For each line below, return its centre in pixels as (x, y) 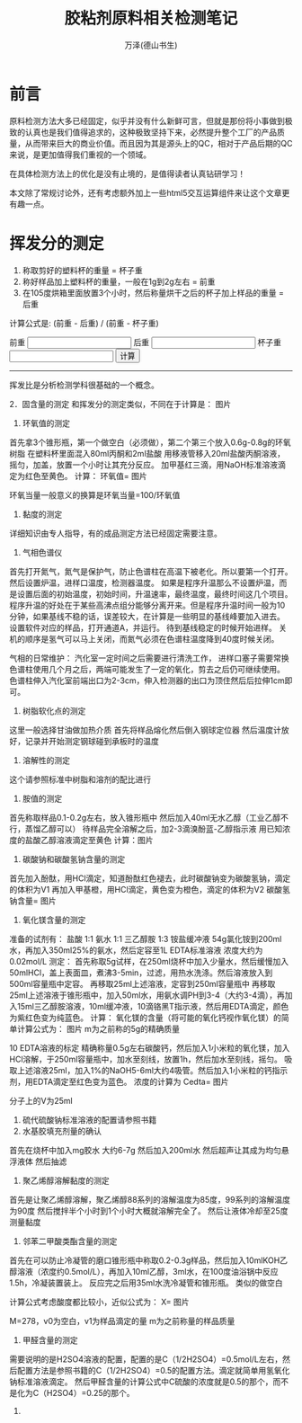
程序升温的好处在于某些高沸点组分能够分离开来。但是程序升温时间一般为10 (147, 605)
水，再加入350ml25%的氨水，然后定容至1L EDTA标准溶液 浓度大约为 (136, 950)
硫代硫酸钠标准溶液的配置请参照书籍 (89, 1119)
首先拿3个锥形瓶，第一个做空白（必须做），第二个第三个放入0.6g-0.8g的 (142, 442)
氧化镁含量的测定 (54, 920)
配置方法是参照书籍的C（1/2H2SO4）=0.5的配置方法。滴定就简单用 (142, 1370)
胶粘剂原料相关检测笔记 (151, 18)
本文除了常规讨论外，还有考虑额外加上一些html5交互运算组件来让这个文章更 (150, 192)
